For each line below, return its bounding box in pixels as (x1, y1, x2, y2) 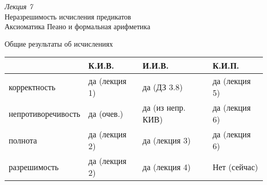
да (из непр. (142, 101, 186, 114)
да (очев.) (88, 107, 124, 119)
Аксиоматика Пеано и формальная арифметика (5, 21, 151, 32)
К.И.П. (212, 59, 239, 72)
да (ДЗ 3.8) (142, 80, 183, 93)
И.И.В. (142, 59, 169, 72)
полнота (9, 134, 37, 146)
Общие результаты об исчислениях (5, 38, 113, 49)
